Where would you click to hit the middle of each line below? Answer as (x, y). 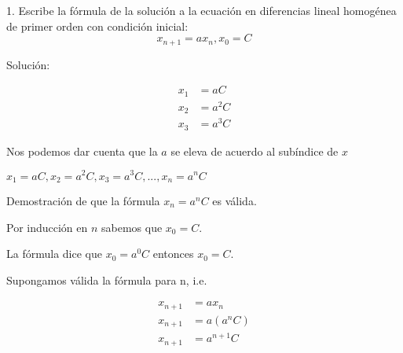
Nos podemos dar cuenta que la (82, 151)
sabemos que (132, 227)
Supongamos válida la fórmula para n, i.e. (107, 279)
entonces (173, 254)
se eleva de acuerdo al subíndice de (255, 151)
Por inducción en (47, 227)
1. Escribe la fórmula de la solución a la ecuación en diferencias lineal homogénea (201, 10)
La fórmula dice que (54, 254)
